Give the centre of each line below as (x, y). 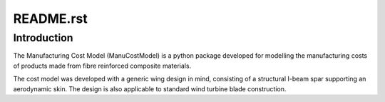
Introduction (43, 38)
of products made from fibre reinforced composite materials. (102, 66)
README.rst (51, 19)
